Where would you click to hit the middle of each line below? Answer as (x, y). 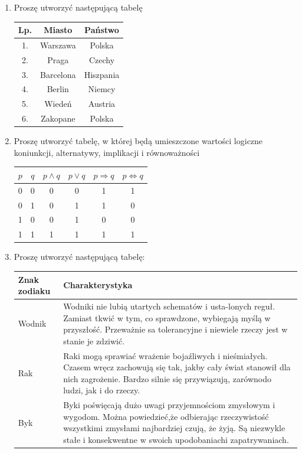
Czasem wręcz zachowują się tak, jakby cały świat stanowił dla (177, 367)
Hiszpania (102, 74)
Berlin (58, 89)
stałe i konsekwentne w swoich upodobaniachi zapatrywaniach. (176, 439)
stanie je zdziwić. (94, 340)
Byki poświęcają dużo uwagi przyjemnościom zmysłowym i (169, 405)
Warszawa (58, 45)
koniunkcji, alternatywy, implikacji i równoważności (107, 152)
